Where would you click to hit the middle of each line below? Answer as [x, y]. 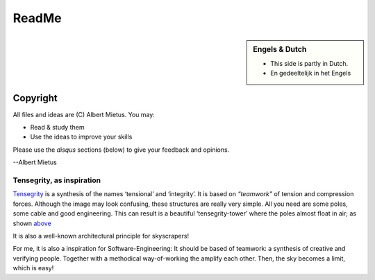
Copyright [35, 98]
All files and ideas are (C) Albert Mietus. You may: [84, 114]
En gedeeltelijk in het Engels [311, 73]
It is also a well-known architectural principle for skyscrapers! [101, 236]
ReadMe [37, 18]
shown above [32, 223]
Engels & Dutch [280, 49]
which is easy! [33, 268]
